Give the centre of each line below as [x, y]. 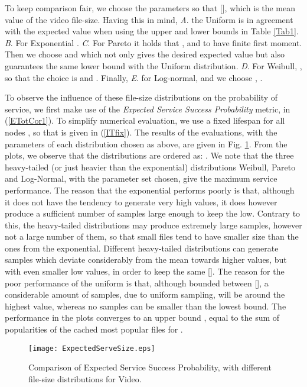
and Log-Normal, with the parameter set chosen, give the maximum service [141, 178]
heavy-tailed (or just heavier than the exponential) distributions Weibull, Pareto [150, 167]
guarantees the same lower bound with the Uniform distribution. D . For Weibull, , [153, 65]
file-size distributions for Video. [85, 378]
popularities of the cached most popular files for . [94, 329]
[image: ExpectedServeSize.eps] [92, 348]
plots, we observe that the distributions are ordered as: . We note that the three [149, 155]
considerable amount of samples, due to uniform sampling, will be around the [145, 294]
